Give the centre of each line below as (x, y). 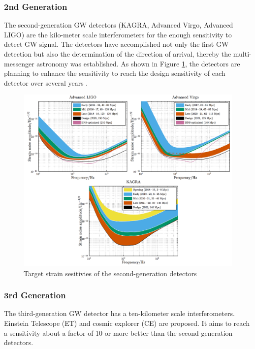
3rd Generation (35, 295)
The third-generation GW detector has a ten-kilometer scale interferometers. (119, 313)
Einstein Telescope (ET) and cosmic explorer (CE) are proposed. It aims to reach (127, 323)
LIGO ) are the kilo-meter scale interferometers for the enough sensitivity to (118, 34)
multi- (242, 54)
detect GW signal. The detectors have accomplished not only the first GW (116, 44)
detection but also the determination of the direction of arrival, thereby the (118, 54)
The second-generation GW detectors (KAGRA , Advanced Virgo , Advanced (119, 25)
